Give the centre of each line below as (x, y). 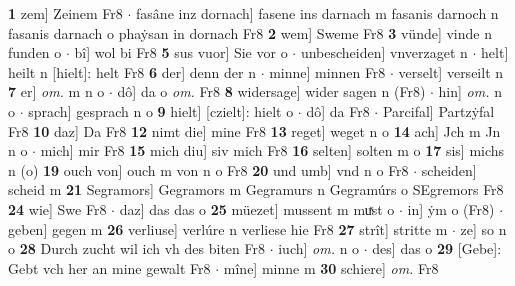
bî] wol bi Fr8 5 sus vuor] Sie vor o (181, 52)
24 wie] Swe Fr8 (57, 208)
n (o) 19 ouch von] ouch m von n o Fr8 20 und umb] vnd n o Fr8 (208, 169)
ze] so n (483, 228)
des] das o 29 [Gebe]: (437, 248)
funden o (35, 52)
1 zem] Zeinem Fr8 (65, 13)
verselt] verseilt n (451, 71)
